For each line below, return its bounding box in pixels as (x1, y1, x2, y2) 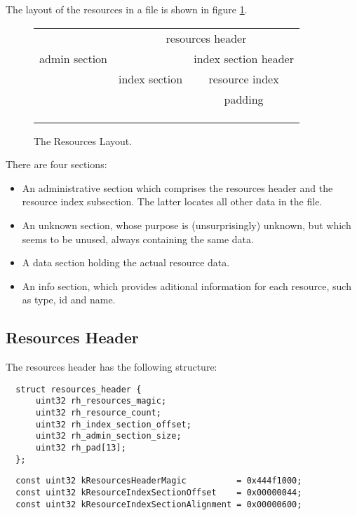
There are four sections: (6, 157, 107, 172)
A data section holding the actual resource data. (22, 255, 230, 270)
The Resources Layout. (34, 133, 133, 148)
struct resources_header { (15, 384, 142, 394)
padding (224, 90, 264, 107)
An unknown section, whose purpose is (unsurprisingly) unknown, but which (22, 217, 351, 232)
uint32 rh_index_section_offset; (35, 419, 191, 430)
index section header (194, 50, 294, 67)
